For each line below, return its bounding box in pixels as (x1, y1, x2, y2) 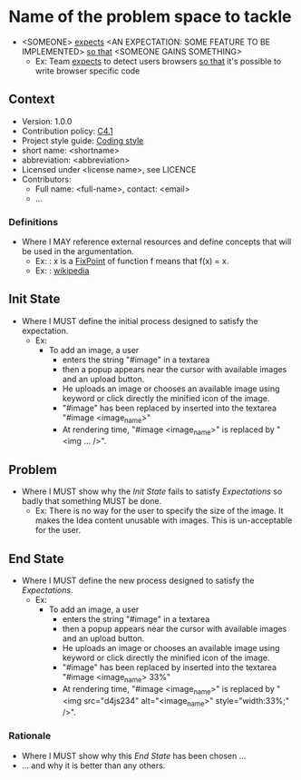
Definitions (8, 215, 59, 228)
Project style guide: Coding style (21, 134, 144, 146)
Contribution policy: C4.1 (21, 125, 114, 136)
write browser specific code (34, 65, 141, 76)
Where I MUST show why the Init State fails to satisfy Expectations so (21, 486, 283, 497)
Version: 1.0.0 (21, 115, 73, 126)
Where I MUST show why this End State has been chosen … (21, 750, 247, 761)
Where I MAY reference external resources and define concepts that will (21, 236, 292, 247)
